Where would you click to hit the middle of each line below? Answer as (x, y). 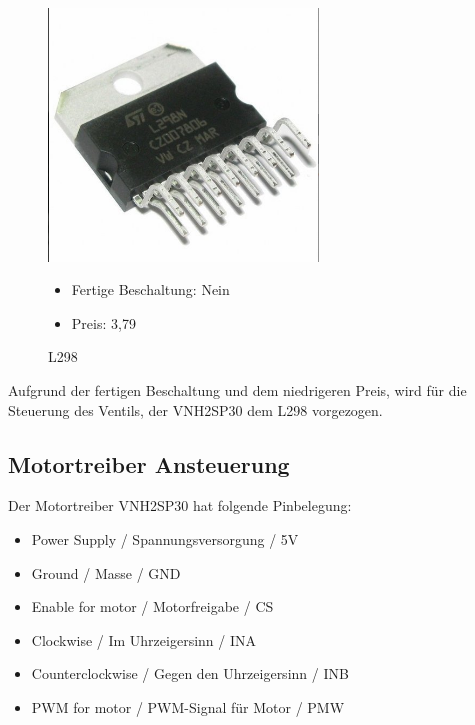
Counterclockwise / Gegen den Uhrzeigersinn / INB (190, 673)
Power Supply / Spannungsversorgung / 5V (165, 538)
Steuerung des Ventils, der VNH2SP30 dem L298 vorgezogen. (195, 409)
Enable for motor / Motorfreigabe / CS (152, 606)
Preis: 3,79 (103, 322)
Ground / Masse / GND (106, 572)
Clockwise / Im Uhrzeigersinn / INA (143, 639)
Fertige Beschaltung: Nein (150, 289)
